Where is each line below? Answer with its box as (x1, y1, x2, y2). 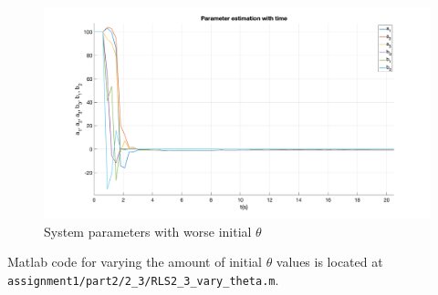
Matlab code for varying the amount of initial (7, 252, 262, 271)
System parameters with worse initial (44, 221, 252, 240)
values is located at (276, 252, 383, 271)
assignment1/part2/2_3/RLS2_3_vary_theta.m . (7, 270, 279, 290)
